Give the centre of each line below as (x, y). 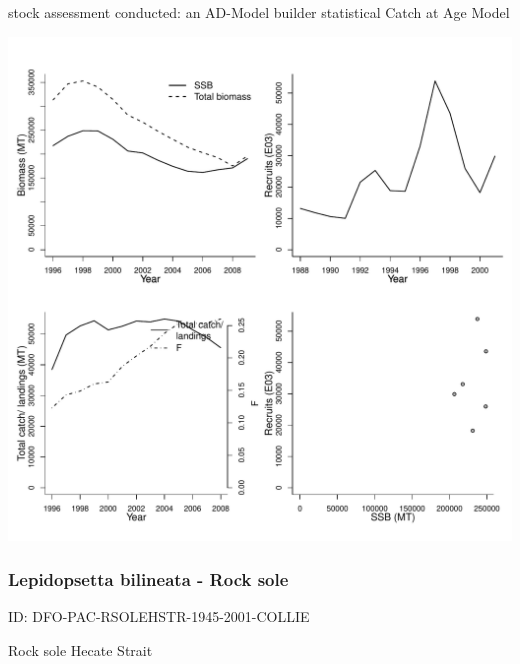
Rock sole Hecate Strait (80, 650)
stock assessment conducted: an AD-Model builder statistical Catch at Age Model (259, 12)
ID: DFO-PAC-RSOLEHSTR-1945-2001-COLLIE (159, 616)
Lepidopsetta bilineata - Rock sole (148, 579)
